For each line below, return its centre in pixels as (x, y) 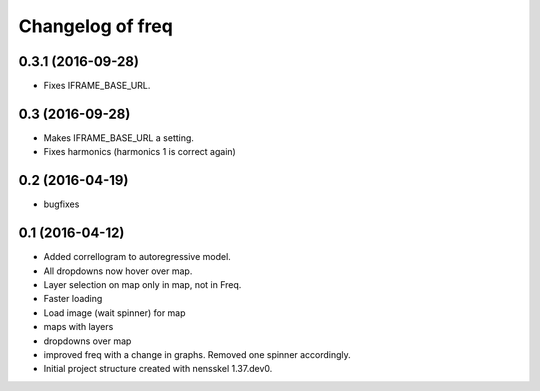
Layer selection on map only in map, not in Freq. (142, 284)
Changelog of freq (96, 26)
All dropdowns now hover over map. (118, 271)
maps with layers (78, 327)
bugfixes (61, 204)
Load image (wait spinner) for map (114, 312)
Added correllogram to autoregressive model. (137, 257)
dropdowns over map (87, 341)
